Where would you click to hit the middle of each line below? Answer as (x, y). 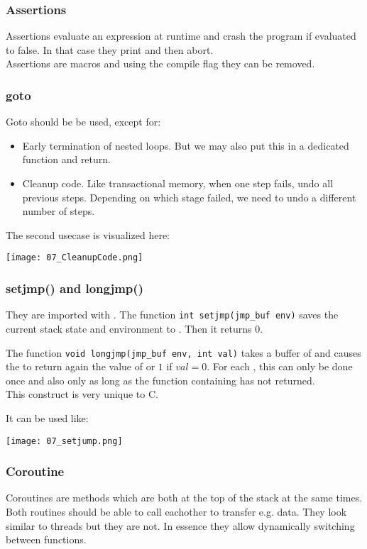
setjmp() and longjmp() (75, 288)
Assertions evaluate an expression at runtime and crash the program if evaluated (181, 36)
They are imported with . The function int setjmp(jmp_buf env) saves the (172, 315)
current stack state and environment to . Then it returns (129, 328)
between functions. (46, 539)
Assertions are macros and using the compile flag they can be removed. (160, 63)
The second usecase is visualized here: (88, 234)
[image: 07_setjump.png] (64, 441)
